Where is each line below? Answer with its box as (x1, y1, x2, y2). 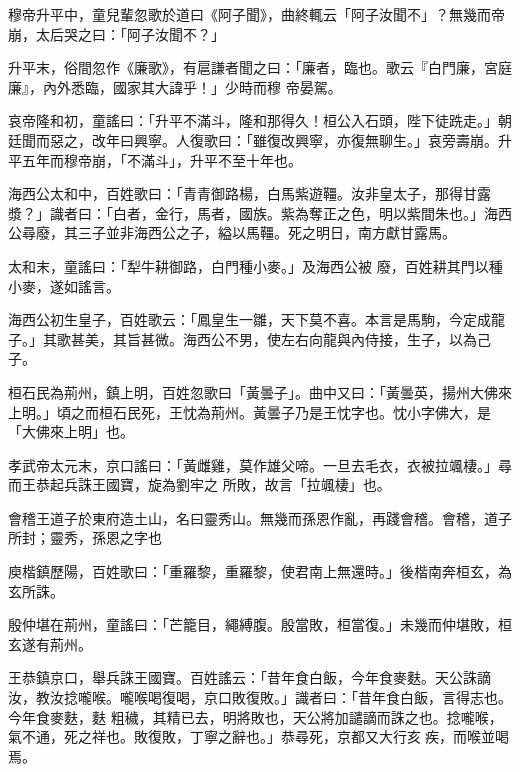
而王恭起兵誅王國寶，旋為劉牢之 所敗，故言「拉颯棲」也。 (8, 474, 391, 495)
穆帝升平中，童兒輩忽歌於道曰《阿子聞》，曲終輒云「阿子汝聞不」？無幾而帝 (8, 4, 505, 24)
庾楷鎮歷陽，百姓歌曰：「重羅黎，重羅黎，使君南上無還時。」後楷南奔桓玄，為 (8, 561, 512, 582)
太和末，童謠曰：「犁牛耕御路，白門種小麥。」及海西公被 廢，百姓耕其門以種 (8, 255, 503, 276)
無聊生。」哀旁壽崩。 (364, 129, 498, 150)
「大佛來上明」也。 (8, 421, 134, 442)
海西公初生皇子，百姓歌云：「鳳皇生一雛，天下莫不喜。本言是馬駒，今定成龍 (8, 309, 505, 330)
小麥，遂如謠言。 (8, 275, 120, 296)
